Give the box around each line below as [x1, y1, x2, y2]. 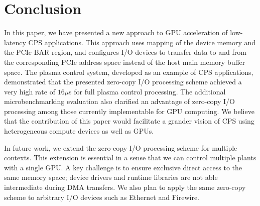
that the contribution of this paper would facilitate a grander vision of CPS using [4, 116, 254, 126]
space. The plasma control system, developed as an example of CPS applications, [4, 66, 253, 77]
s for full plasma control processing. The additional [69, 86, 226, 96]
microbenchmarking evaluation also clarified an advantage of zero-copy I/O [4, 96, 235, 107]
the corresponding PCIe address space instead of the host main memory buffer [4, 56, 245, 67]
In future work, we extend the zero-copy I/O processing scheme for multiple [4, 142, 237, 153]
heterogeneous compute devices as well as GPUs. [4, 126, 154, 136]
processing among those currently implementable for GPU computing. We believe [4, 106, 254, 116]
